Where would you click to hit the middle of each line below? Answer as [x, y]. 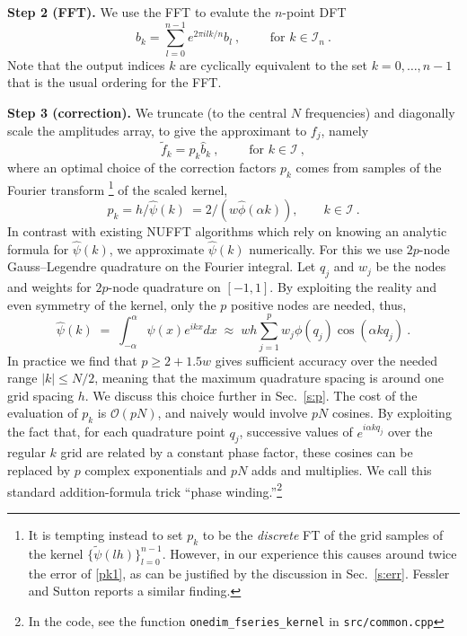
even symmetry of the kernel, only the [112, 304]
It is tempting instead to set [106, 534]
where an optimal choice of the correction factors [142, 167]
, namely [345, 130]
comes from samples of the [369, 167]
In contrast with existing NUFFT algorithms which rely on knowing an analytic [227, 231]
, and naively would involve [233, 413]
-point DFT [314, 12]
